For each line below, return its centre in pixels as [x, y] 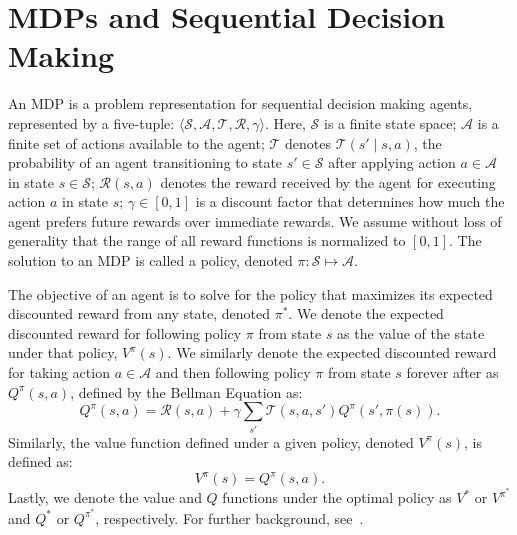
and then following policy [233, 372]
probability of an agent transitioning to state [145, 162]
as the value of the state [411, 332]
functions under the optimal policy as [337, 497]
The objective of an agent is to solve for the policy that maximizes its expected [250, 293]
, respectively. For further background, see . [229, 517]
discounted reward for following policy [125, 332]
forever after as [452, 372]
